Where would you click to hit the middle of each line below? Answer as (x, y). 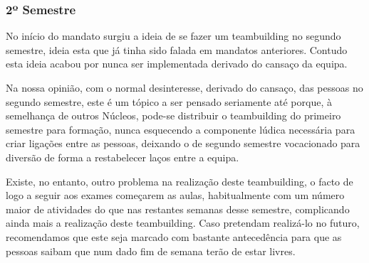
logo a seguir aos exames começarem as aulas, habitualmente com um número (175, 195)
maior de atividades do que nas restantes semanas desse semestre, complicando (178, 209)
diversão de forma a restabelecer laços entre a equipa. (123, 157)
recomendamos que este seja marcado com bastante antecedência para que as (174, 236)
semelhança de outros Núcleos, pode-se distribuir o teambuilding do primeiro (173, 116)
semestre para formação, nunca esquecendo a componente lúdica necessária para (181, 129)
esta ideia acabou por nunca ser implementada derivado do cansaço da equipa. (177, 64)
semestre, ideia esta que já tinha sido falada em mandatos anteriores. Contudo (177, 49)
